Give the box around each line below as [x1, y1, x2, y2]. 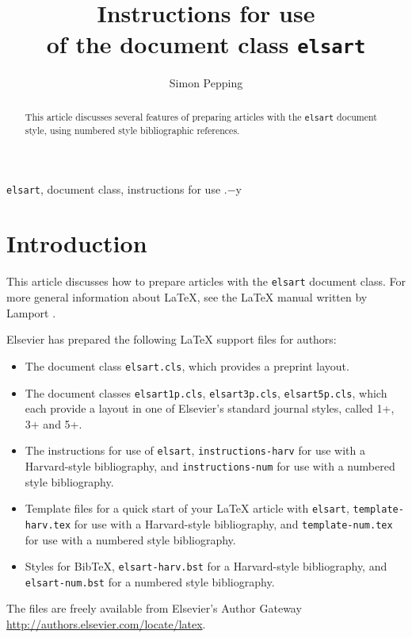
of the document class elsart [46, 28, 366, 60]
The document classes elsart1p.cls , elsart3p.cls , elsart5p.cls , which [25, 384, 387, 401]
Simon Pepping [169, 75, 243, 91]
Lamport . [6, 304, 56, 321]
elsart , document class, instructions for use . [6, 180, 227, 197]
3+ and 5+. [25, 415, 82, 432]
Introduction [6, 227, 147, 259]
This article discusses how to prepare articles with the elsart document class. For [6, 273, 406, 290]
